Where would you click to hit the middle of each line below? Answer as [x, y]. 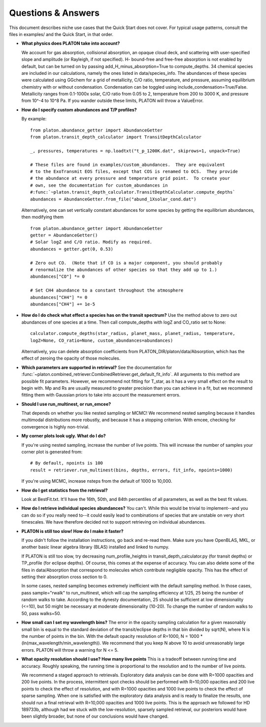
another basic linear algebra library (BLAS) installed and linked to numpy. [95, 547]
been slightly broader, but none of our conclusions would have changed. [95, 716]
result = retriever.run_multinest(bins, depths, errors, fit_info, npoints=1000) [132, 470]
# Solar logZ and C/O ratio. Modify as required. [91, 242]
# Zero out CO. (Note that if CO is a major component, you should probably [126, 263]
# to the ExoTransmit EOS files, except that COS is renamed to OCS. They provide [134, 171]
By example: [34, 119]
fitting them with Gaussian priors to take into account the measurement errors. [101, 395]
